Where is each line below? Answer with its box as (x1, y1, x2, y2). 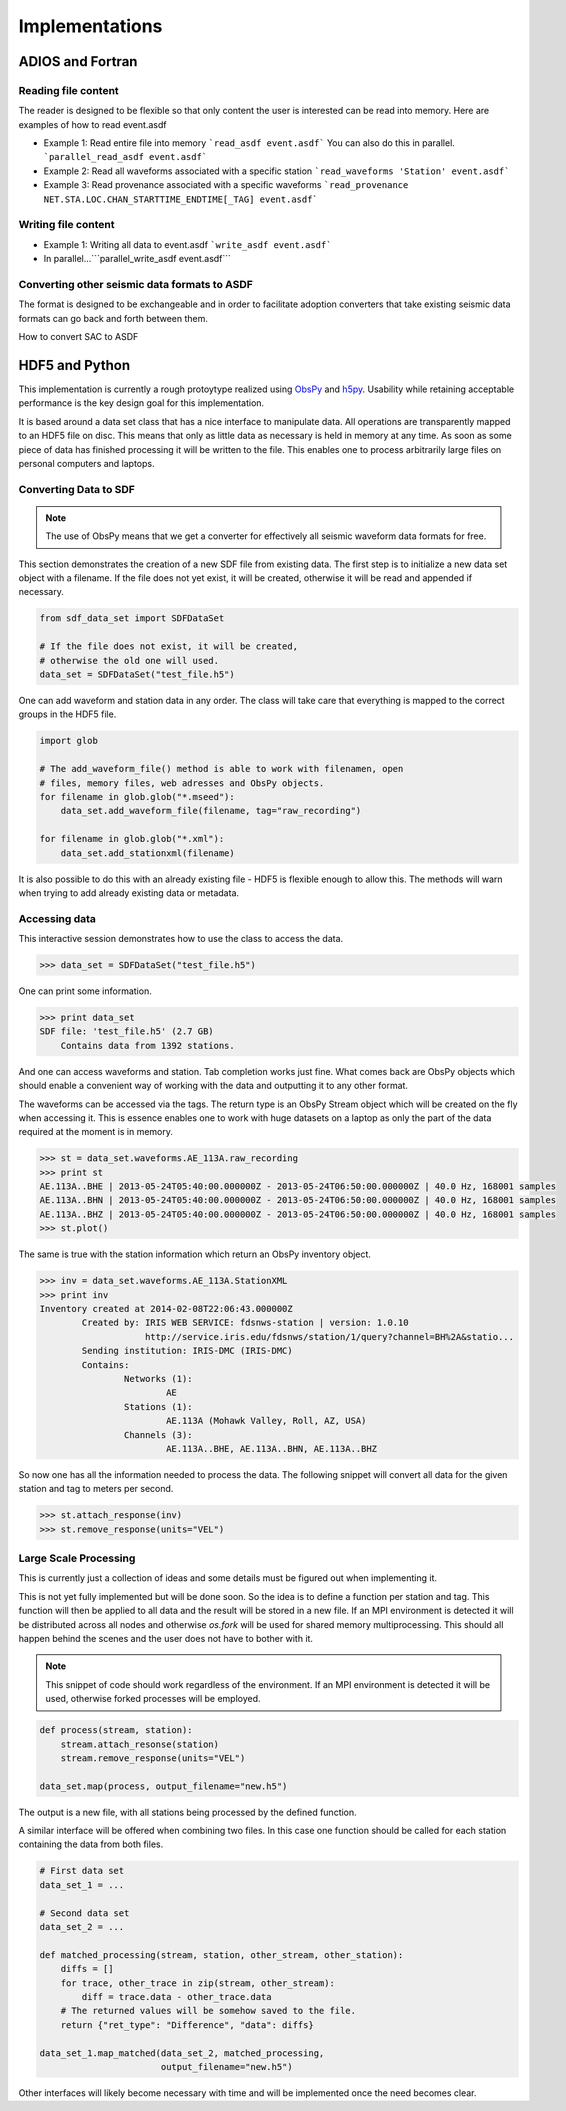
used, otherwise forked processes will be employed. (45, 1693, 261, 1705)
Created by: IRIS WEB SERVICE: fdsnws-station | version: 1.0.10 (81, 1317, 409, 1329)
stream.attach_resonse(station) (60, 1738, 220, 1750)
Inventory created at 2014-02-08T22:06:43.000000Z (39, 1303, 294, 1314)
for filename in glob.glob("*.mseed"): (39, 791, 235, 802)
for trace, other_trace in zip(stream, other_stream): (60, 1977, 335, 1989)
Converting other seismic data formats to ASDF (18, 277, 254, 291)
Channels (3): (123, 1429, 194, 1440)
